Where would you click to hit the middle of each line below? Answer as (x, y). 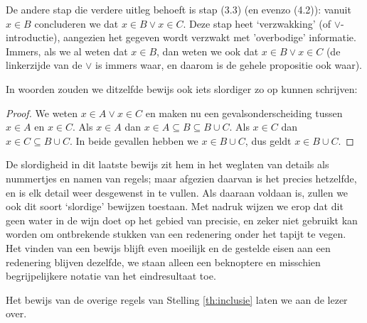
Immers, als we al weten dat (67, 51)
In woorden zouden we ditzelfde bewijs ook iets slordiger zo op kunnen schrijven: (182, 88)
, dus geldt (268, 140)
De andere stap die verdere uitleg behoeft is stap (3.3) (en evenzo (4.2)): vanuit (179, 9)
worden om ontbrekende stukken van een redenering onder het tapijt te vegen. (176, 234)
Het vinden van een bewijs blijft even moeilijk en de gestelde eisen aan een (168, 247)
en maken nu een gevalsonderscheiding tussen (244, 113)
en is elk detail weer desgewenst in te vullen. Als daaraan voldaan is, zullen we (177, 192)
